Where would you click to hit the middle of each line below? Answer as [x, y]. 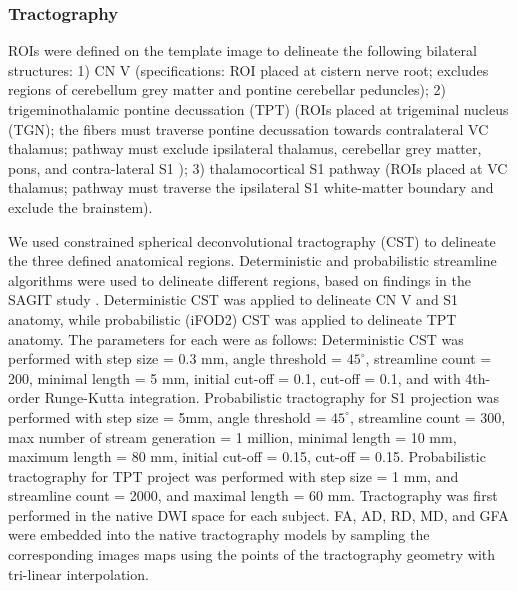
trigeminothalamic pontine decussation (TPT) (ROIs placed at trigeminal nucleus [258, 109]
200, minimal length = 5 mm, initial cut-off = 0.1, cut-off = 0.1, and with [234, 377]
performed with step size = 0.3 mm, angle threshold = [175, 358]
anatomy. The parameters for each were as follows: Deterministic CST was [236, 338]
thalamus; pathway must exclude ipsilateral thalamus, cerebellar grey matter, [245, 148]
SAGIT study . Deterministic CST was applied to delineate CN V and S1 [233, 299]
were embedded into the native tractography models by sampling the [219, 534]
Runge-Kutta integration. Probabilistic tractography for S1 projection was [271, 397]
